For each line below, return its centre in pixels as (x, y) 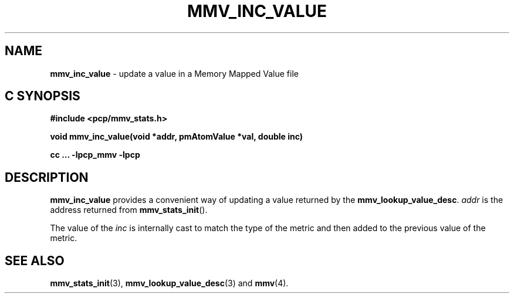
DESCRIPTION (47, 177)
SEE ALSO (35, 260)
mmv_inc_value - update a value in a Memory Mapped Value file (174, 73)
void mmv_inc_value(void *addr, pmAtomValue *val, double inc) (177, 137)
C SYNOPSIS (43, 96)
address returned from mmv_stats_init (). (129, 210)
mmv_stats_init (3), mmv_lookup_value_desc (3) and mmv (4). (169, 283)
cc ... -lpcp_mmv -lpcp (95, 155)
